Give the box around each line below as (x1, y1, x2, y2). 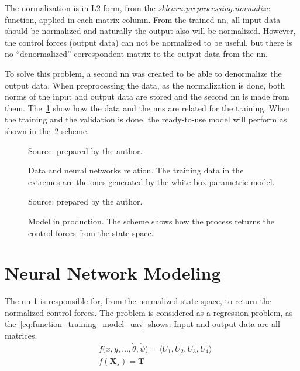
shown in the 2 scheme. (5, 124, 89, 137)
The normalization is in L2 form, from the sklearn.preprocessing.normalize (5, 2, 270, 13)
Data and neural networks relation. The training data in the (28, 164, 244, 176)
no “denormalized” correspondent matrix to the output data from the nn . (5, 47, 268, 60)
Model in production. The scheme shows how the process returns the (28, 215, 274, 227)
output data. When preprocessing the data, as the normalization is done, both (5, 79, 285, 91)
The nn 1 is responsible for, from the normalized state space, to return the (5, 295, 272, 307)
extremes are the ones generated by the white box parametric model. (28, 175, 275, 188)
